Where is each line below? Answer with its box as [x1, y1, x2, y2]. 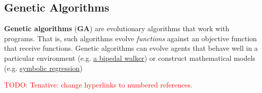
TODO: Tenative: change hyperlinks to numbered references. [4, 79, 193, 90]
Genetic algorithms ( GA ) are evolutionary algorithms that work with [4, 23, 230, 34]
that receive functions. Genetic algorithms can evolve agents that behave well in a [4, 43, 258, 53]
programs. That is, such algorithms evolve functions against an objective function [4, 33, 257, 43]
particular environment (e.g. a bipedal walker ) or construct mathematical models [4, 52, 255, 63]
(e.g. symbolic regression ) [4, 62, 83, 73]
